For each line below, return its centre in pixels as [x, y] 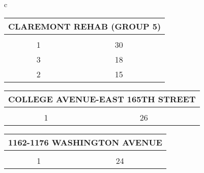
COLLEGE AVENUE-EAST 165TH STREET [102, 99]
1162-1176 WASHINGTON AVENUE [85, 142]
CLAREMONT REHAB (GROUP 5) [85, 26]
